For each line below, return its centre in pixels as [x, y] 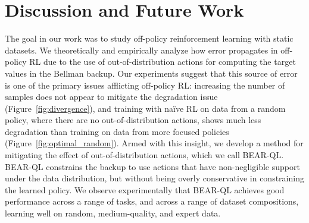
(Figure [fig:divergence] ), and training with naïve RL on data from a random [145, 108]
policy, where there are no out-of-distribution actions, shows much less [133, 120]
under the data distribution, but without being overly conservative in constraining [154, 178]
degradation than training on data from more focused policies [117, 131]
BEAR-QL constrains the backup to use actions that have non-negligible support [152, 166]
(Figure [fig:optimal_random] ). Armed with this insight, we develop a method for [154, 143]
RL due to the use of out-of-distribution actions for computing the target [163, 62]
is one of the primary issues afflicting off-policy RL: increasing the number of [145, 85]
